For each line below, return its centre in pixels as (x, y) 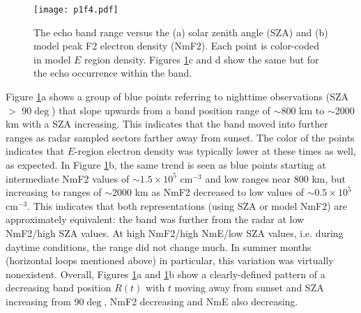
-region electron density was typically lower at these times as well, (215, 151)
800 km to (303, 110)
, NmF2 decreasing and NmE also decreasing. (201, 301)
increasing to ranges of (54, 192)
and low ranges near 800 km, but (276, 178)
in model (52, 59)
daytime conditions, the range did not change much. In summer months (159, 246)
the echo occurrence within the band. (113, 73)
